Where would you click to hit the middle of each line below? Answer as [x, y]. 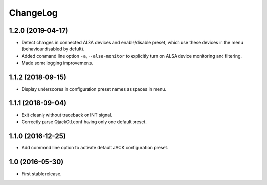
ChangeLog [33, 13]
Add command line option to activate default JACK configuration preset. [95, 148]
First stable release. [42, 174]
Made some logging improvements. [58, 63]
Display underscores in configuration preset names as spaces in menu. [94, 89]
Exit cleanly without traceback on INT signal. [67, 115]
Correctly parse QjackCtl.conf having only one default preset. [84, 122]
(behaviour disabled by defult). [53, 49]
